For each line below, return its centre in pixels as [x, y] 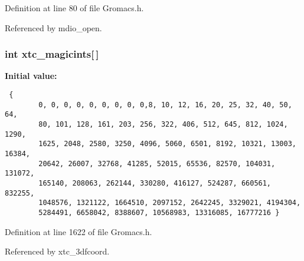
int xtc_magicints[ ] [52, 54]
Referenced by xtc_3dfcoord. [57, 251]
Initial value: [31, 76]
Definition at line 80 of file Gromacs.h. [74, 8]
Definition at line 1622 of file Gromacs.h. [79, 231]
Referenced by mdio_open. [53, 27]
